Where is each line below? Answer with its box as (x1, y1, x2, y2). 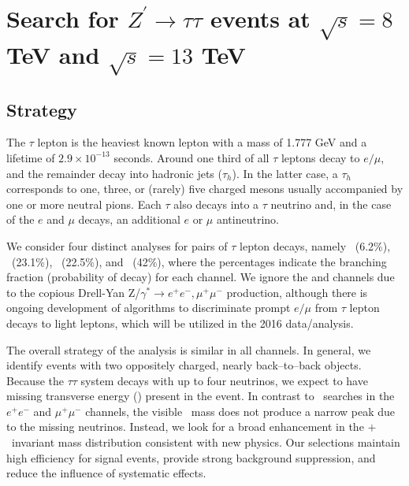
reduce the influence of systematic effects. (6, 465, 206, 481)
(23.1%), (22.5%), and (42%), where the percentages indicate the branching (11, 253, 387, 269)
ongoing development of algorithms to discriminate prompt (6, 299, 291, 316)
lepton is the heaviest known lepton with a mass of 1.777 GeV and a (37, 134, 367, 150)
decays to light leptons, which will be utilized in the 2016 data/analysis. (6, 314, 354, 331)
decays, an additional (78, 211, 180, 228)
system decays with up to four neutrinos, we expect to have (80, 372, 368, 388)
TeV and (6, 38, 100, 70)
